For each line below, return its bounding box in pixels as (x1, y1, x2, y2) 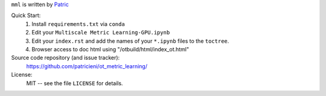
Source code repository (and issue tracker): (11, 54, 120, 62)
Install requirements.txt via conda (31, 20, 125, 27)
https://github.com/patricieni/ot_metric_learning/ (26, 62, 148, 69)
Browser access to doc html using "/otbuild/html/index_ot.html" (31, 45, 190, 53)
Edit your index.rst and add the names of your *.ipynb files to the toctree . (31, 37, 229, 45)
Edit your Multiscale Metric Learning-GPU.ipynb (31, 29, 170, 36)
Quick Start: (11, 12, 41, 19)
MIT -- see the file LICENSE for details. (26, 79, 123, 87)
